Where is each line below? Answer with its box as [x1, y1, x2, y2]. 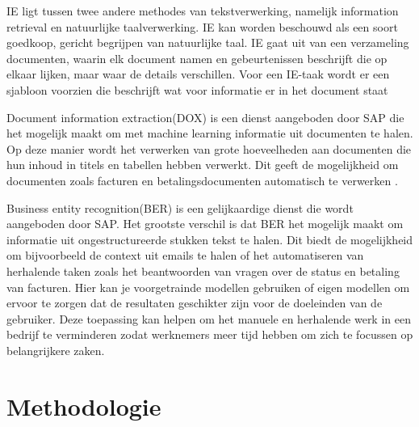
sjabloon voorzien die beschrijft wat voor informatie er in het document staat [6, 81, 388, 98]
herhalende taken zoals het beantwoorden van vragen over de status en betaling [6, 262, 400, 279]
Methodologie [6, 389, 161, 422]
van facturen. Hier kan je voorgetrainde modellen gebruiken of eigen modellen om [6, 278, 410, 295]
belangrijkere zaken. [6, 341, 105, 358]
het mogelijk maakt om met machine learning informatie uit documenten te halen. [6, 125, 413, 142]
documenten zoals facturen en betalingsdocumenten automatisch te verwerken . [6, 171, 398, 188]
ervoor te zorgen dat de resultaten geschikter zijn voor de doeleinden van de [6, 294, 383, 311]
